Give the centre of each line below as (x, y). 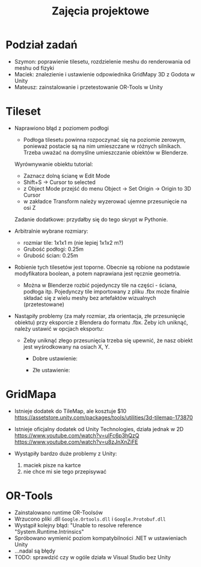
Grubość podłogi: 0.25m (53, 249)
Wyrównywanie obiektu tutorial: (54, 164)
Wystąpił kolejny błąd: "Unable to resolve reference (78, 525)
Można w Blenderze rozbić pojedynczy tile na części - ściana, (100, 285)
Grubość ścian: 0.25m (51, 255)
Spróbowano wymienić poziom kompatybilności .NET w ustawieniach (100, 538)
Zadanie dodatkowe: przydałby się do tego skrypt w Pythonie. (91, 219)
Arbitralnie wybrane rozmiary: (51, 231)
